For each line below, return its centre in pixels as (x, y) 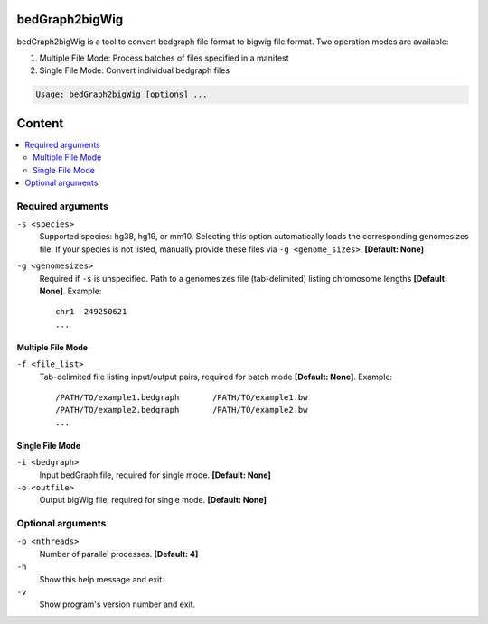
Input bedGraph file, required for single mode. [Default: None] (155, 475)
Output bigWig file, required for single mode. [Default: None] (153, 500)
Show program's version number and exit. (117, 604)
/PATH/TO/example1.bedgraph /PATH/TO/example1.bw (182, 397)
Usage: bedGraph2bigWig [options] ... (122, 94)
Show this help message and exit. (102, 579)
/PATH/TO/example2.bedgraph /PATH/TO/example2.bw (182, 410)
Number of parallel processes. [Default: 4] (119, 554)
